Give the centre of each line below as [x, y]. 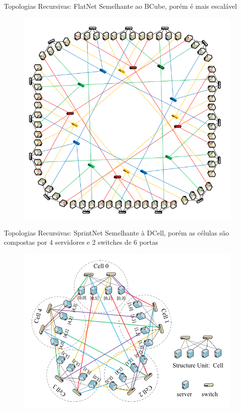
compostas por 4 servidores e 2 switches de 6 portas [81, 242]
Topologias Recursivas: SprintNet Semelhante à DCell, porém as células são [117, 232]
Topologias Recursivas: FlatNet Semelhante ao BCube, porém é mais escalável [120, 6]
